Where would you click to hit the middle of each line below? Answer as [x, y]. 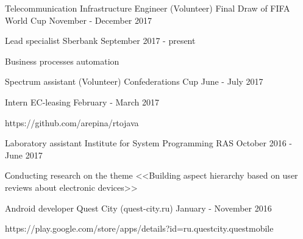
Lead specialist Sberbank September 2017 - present [100, 41]
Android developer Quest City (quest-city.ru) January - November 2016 [138, 208]
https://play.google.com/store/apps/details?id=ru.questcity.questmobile [139, 228]
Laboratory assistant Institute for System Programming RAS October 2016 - [149, 143]
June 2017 [24, 155]
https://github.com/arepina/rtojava [72, 122]
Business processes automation [62, 61]
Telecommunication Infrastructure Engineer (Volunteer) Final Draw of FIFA [148, 8]
